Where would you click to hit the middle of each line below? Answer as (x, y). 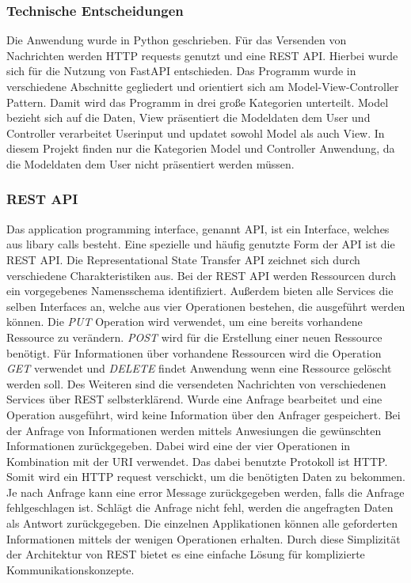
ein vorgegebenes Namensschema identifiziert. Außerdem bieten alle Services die (200, 291)
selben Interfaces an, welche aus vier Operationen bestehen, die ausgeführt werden (206, 306)
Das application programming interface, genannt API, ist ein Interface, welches (198, 228)
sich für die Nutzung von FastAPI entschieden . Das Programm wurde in (181, 71)
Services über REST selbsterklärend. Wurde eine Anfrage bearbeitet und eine (194, 399)
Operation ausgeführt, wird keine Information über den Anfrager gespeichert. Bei (204, 414)
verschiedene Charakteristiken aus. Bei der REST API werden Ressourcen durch (201, 275)
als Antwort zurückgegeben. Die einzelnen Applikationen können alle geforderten (202, 523)
